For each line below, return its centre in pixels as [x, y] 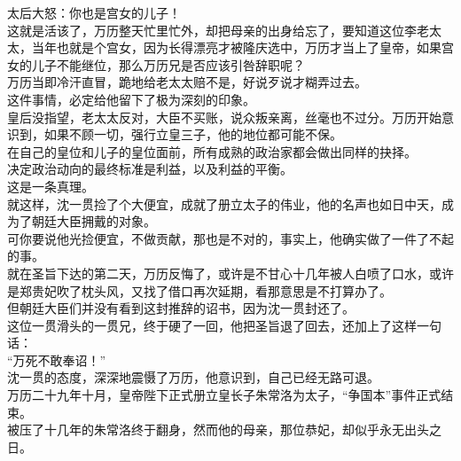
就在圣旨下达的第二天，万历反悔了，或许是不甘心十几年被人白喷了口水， [218, 273]
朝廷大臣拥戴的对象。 [94, 221]
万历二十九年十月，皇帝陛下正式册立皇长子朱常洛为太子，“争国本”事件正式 [224, 395]
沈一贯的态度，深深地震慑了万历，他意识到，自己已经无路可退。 [193, 377]
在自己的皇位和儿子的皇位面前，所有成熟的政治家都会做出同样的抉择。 [212, 151]
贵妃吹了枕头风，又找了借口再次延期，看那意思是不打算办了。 [211, 290]
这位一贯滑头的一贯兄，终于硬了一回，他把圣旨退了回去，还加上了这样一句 [224, 325]
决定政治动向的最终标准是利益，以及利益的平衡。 [150, 169]
